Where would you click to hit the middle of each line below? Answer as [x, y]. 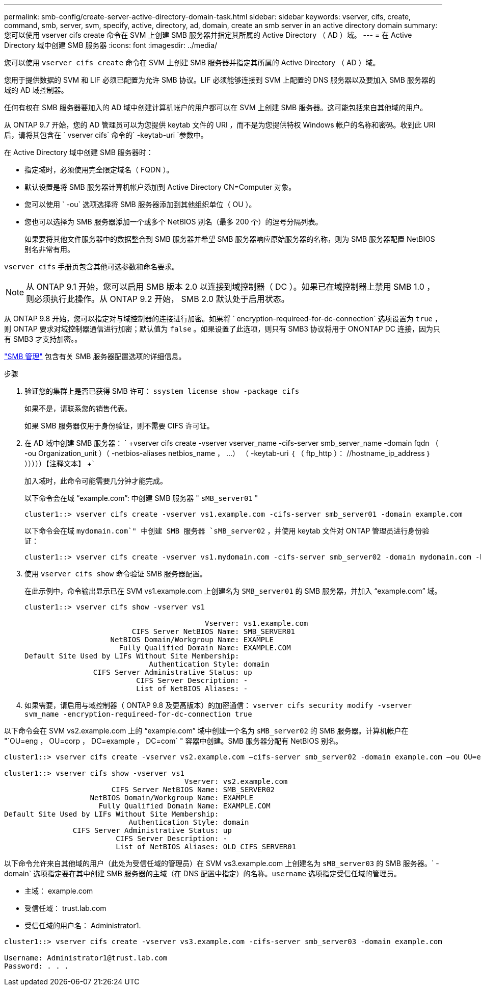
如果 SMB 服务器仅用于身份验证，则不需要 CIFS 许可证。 [119, 426]
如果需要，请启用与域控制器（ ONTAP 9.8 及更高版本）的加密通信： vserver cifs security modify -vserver [218, 705]
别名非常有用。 [49, 249]
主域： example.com [59, 891]
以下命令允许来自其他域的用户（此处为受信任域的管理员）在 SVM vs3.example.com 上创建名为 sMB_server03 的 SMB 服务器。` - [222, 863]
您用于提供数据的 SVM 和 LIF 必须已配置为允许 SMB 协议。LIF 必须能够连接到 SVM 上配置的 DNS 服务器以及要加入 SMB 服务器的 [220, 80]
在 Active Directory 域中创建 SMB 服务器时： [79, 152]
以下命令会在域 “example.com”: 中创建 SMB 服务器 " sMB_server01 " [141, 498]
